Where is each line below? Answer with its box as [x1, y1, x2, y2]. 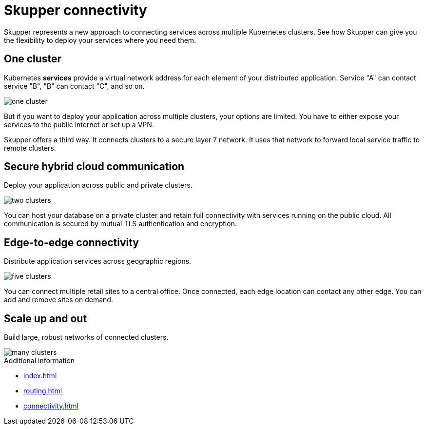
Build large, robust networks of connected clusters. [4, 333, 169, 342]
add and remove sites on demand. [4, 295, 113, 304]
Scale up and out [4, 312, 87, 325]
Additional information [4, 356, 75, 365]
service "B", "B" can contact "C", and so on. [4, 81, 145, 90]
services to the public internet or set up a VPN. [4, 120, 154, 129]
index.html [23, 371, 57, 380]
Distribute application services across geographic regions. [4, 257, 192, 266]
